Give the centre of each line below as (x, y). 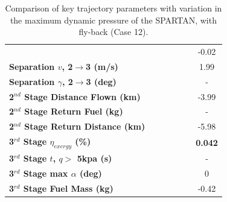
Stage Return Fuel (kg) (74, 111)
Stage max (46, 173)
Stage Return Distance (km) (85, 126)
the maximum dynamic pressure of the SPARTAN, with (113, 20)
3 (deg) (101, 81)
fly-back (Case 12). (113, 32)
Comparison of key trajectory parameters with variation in (113, 8)
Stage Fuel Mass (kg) (68, 188)
